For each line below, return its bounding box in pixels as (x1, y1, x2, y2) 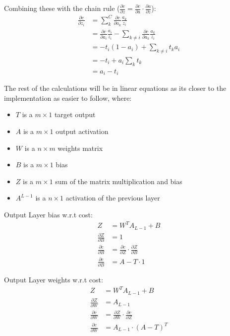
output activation (56, 126, 109, 136)
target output (54, 109, 96, 120)
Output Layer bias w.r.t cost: (4, 209, 93, 220)
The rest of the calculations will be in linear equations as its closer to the (4, 83, 227, 93)
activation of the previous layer (65, 193, 160, 203)
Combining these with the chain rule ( (4, 3, 120, 13)
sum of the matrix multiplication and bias (55, 176, 182, 186)
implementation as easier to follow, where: (4, 92, 132, 103)
